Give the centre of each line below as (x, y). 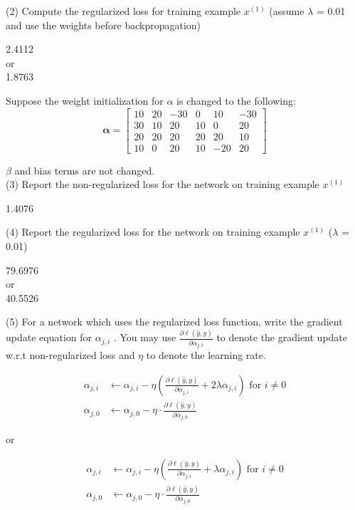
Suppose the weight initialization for (85, 100)
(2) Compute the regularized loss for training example (123, 11)
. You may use (145, 337)
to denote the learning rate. (206, 355)
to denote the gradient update (282, 337)
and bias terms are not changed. (85, 170)
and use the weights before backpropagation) (104, 25)
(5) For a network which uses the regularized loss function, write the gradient (174, 322)
